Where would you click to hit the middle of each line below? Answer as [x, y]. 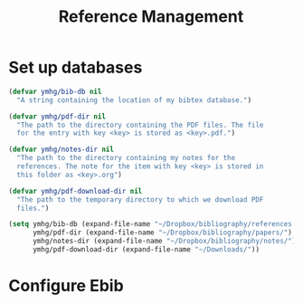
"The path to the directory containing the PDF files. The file [140, 125]
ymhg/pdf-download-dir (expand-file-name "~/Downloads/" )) [146, 250]
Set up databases [76, 67]
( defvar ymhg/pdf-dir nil [57, 116]
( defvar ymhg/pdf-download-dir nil [76, 191]
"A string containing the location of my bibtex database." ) [134, 100]
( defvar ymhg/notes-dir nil [62, 150]
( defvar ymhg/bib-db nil [55, 91]
